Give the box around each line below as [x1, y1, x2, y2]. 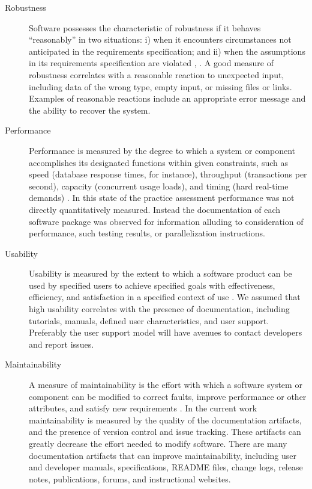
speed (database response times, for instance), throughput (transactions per [29, 168, 307, 180]
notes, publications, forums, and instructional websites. [29, 472, 231, 485]
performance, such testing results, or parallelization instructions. [29, 227, 265, 239]
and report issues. [29, 337, 94, 350]
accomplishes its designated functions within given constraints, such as [29, 156, 288, 168]
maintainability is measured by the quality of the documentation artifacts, [29, 413, 302, 426]
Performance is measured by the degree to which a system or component [29, 144, 295, 156]
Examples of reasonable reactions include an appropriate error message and [29, 92, 306, 105]
